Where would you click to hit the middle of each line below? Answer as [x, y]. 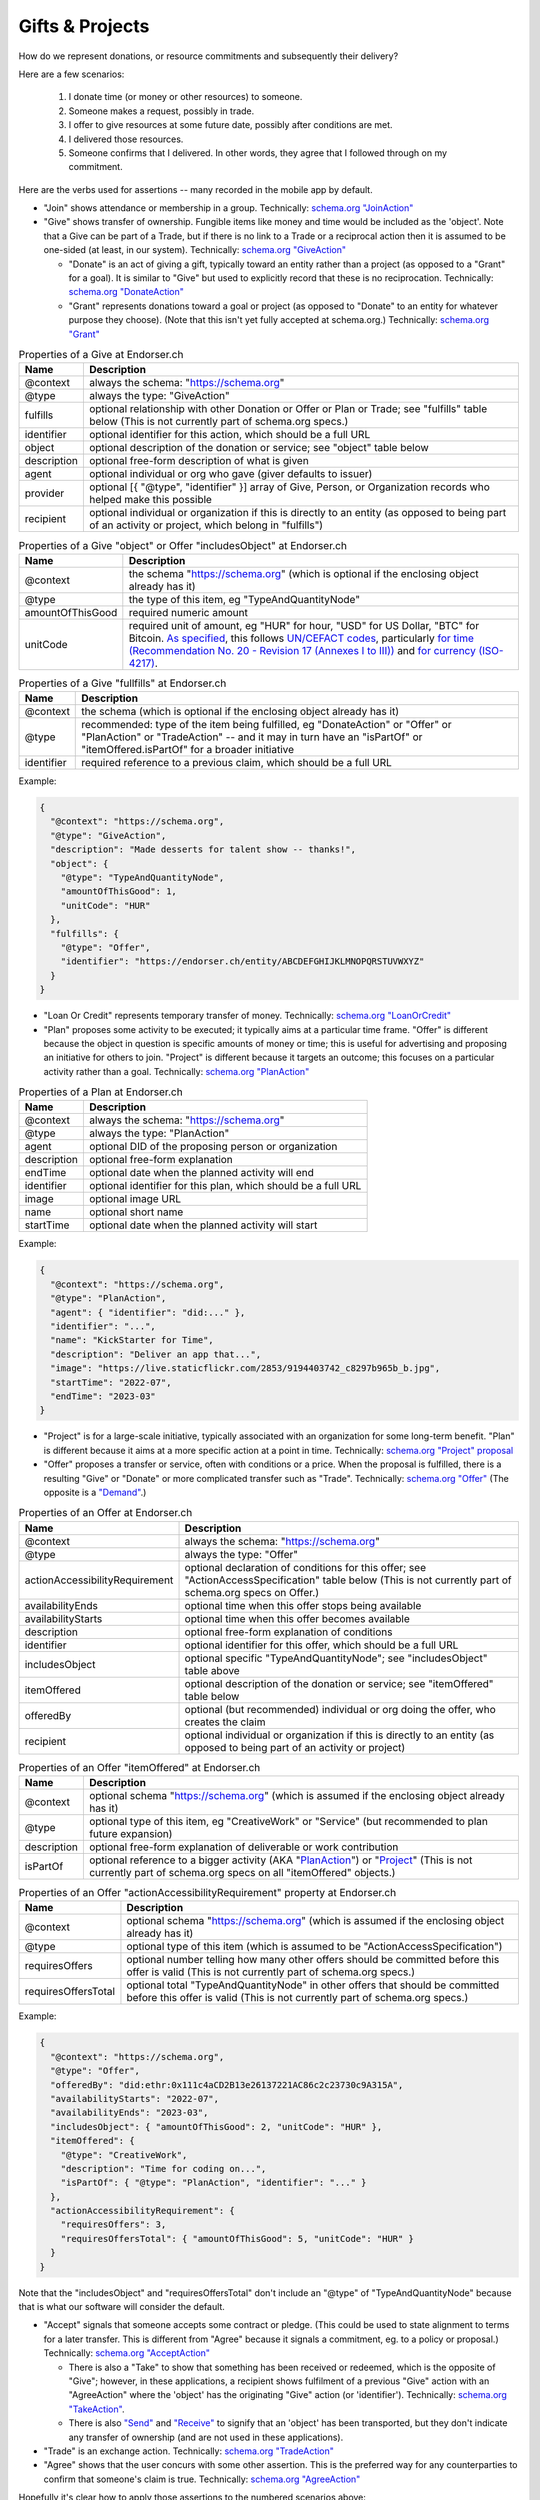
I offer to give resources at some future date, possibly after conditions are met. [231, 125]
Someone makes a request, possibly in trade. [161, 111]
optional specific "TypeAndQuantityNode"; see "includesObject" [336, 1658]
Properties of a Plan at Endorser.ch [101, 1092]
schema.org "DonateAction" [126, 292]
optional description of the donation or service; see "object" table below [258, 448]
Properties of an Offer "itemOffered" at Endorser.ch [139, 1767]
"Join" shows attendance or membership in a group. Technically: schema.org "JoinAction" [228, 208]
